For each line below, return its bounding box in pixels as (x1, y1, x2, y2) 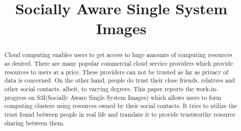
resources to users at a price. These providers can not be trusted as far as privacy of (4, 67, 228, 76)
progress (4, 93, 27, 101)
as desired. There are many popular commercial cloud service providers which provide (4, 59, 233, 68)
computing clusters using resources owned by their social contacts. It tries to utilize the (4, 101, 237, 110)
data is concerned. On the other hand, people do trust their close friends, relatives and (4, 76, 235, 85)
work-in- (195, 84, 218, 93)
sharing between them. (4, 118, 65, 127)
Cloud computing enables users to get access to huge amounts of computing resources (4, 50, 232, 59)
